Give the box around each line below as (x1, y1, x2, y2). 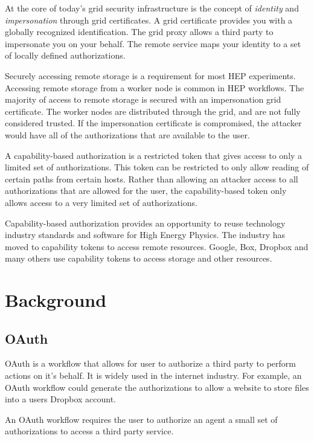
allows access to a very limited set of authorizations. (5, 196, 197, 208)
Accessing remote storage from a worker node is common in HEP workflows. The (5, 81, 304, 94)
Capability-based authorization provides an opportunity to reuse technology (5, 216, 286, 229)
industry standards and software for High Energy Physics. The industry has (5, 228, 286, 241)
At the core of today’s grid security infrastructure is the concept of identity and (5, 2, 299, 14)
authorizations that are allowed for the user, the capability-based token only (5, 184, 287, 197)
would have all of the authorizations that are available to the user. (5, 128, 250, 141)
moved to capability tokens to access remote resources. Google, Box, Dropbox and (5, 240, 309, 253)
